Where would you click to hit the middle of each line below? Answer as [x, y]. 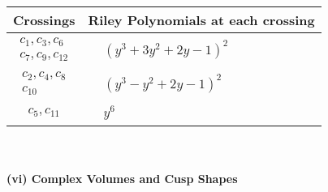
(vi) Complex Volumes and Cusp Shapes [122, 179]
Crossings [44, 20]
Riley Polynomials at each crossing [201, 20]
